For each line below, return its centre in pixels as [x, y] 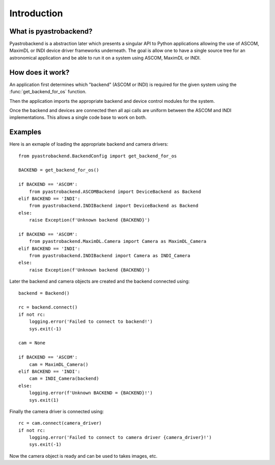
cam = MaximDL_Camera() [59, 364]
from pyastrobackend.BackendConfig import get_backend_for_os [98, 156]
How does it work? [39, 72]
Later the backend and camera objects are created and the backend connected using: [100, 281]
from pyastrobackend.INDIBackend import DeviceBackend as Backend [114, 206]
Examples [25, 132]
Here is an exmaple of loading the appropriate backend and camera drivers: [89, 144]
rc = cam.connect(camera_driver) [60, 423]
